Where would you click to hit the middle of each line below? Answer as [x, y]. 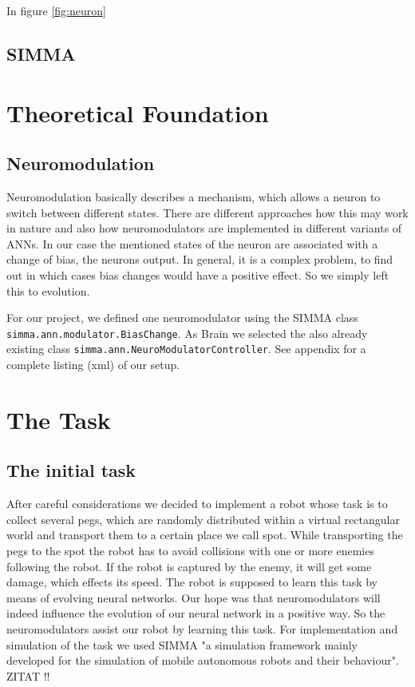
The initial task [71, 470]
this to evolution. [48, 290]
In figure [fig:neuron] [56, 10]
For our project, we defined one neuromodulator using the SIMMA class [182, 318]
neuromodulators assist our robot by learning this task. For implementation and [202, 628]
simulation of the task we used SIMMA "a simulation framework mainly [182, 644]
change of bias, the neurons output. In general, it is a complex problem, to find [200, 259]
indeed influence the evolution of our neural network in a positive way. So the [196, 613]
